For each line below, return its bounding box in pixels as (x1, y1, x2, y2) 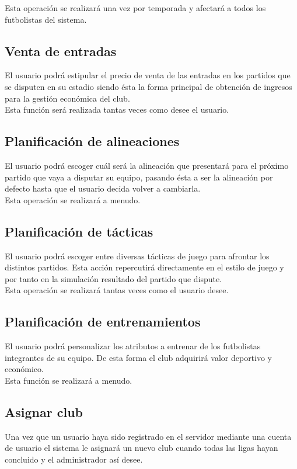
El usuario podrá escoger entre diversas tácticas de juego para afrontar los (5, 249, 270, 262)
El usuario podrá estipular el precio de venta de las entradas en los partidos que (5, 69, 291, 81)
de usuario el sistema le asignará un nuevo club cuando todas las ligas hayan (5, 442, 278, 454)
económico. (5, 363, 44, 375)
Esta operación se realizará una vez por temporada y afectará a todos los (5, 2, 266, 13)
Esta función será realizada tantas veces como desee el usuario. (5, 103, 229, 116)
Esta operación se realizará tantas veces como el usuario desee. (5, 284, 229, 296)
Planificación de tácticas (5, 222, 153, 240)
